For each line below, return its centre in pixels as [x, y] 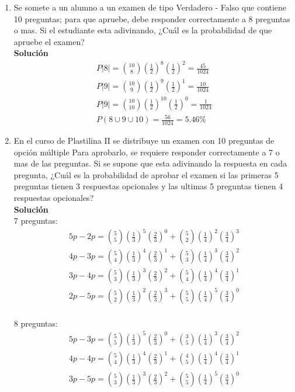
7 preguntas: [36, 221]
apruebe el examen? [49, 41]
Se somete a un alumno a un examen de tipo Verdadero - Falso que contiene [150, 7]
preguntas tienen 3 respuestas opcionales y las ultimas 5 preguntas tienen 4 [148, 186]
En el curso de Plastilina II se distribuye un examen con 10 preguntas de [144, 140]
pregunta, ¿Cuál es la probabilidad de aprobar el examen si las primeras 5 [146, 174]
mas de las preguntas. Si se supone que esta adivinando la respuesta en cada [150, 163]
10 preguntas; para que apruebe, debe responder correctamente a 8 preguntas [152, 18]
